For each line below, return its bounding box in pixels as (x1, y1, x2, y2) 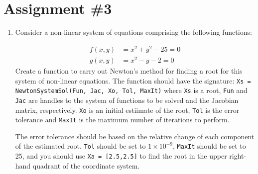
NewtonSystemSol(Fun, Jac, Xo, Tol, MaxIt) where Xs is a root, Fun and (15, 85, 248, 95)
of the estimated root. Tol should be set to (15, 141, 146, 151)
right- (229, 151, 247, 161)
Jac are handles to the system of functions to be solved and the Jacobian (15, 94, 239, 105)
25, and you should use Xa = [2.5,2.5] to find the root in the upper (15, 151, 227, 161)
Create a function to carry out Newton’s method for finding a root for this (15, 65, 243, 76)
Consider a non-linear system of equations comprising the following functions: (15, 27, 252, 37)
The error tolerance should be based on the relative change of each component (15, 131, 255, 141)
